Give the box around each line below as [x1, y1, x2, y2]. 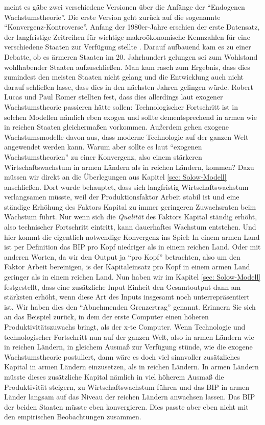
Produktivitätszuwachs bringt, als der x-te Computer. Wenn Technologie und [4, 321, 246, 332]
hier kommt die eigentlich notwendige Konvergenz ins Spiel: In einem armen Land [4, 231, 260, 242]
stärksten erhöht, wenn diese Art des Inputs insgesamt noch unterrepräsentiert [4, 291, 250, 302]
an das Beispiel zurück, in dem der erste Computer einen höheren [4, 311, 209, 322]
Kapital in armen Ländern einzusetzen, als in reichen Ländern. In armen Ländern [4, 361, 259, 372]
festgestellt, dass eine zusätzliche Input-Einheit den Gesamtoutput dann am [4, 281, 241, 292]
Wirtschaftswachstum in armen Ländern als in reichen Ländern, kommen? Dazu [4, 161, 254, 172]
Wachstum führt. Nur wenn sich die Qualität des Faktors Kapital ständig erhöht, [4, 211, 257, 222]
